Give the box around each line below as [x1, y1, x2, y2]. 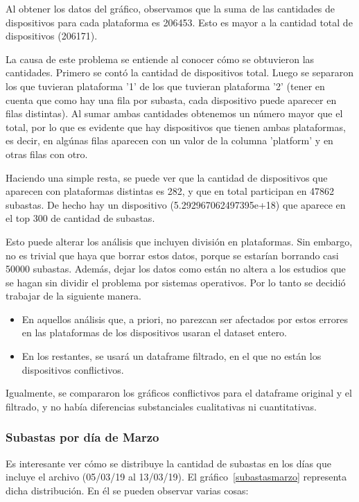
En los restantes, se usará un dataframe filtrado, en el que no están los [21, 349, 322, 363]
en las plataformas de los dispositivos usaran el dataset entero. [21, 325, 288, 340]
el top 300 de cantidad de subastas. [6, 211, 155, 225]
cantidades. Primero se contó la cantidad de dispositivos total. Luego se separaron [6, 65, 353, 80]
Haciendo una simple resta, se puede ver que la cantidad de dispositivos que [6, 170, 328, 184]
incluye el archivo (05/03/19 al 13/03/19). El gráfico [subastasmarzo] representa [6, 469, 347, 484]
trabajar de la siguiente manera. [6, 288, 141, 303]
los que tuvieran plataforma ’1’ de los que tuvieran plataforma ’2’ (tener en [6, 78, 325, 93]
